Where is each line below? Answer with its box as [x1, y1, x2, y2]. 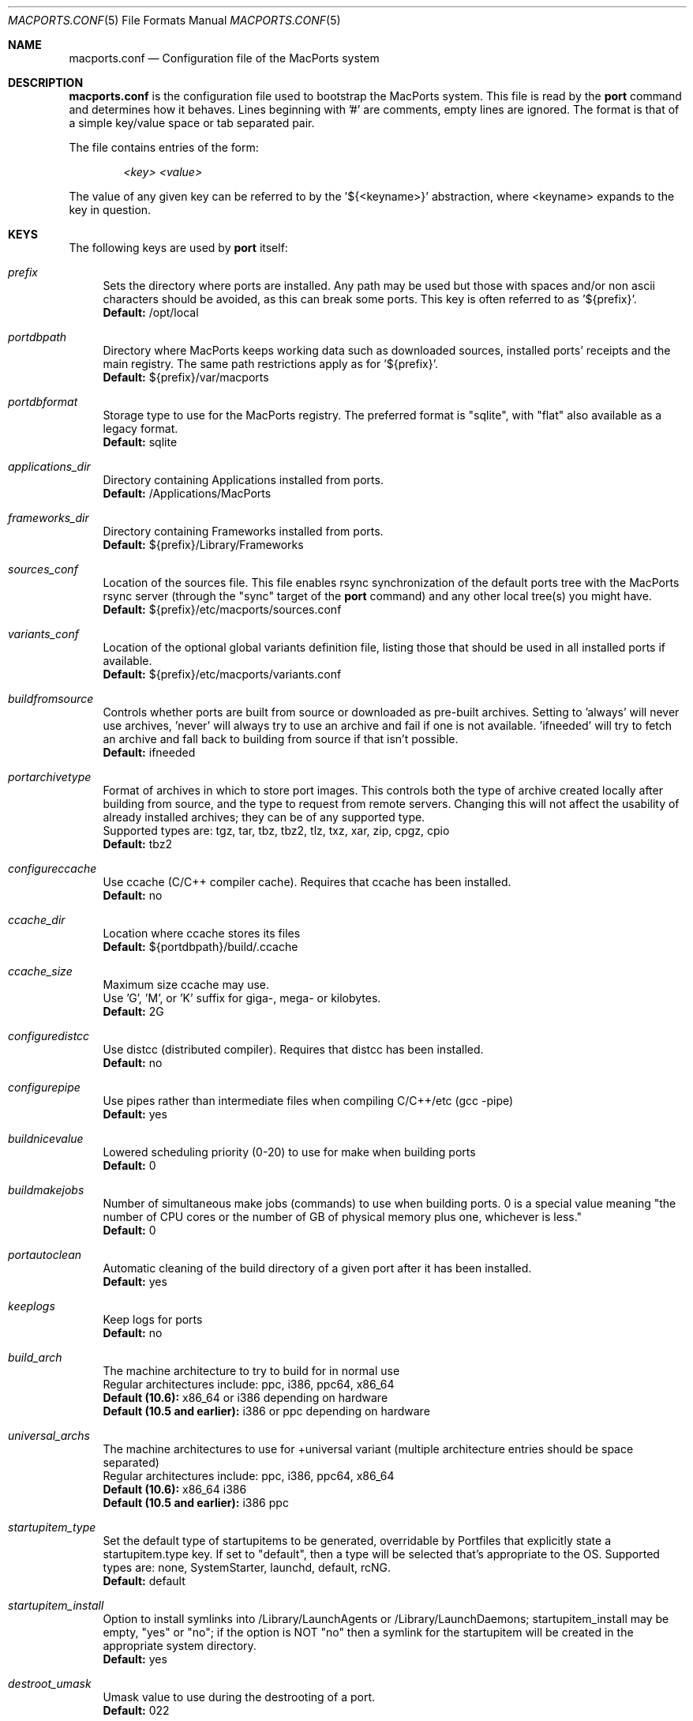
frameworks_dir [8, 511, 89, 524]
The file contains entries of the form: [69, 141, 259, 154]
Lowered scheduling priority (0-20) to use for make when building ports [103, 1145, 476, 1159]
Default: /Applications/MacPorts [103, 487, 272, 500]
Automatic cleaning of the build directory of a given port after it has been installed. [103, 1261, 532, 1275]
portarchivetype [8, 770, 92, 783]
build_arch [8, 1351, 62, 1364]
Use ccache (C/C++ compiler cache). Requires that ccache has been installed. [103, 875, 511, 889]
